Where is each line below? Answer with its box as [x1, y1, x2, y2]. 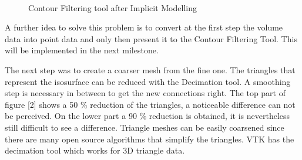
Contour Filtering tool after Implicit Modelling [28, 1, 197, 13]
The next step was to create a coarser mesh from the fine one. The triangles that [5, 63, 296, 76]
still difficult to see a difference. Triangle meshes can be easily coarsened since [5, 121, 284, 133]
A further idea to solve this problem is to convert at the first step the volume [5, 21, 283, 33]
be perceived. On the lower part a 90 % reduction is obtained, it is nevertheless [5, 110, 290, 122]
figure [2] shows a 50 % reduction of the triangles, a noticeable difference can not [5, 98, 296, 110]
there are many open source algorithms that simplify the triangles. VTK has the [5, 132, 294, 145]
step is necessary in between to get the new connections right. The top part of [5, 87, 286, 99]
